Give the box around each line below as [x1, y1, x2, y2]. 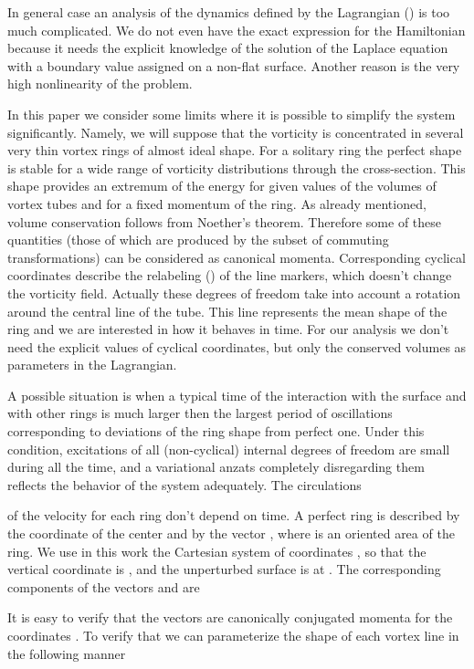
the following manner [7, 643, 126, 663]
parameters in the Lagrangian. [7, 355, 177, 374]
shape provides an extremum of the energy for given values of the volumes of [7, 176, 437, 195]
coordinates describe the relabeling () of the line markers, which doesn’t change [7, 266, 452, 285]
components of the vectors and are [7, 577, 200, 596]
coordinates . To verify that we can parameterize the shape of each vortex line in [7, 626, 459, 644]
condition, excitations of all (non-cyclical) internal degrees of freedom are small [7, 439, 450, 458]
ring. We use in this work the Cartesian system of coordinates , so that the [7, 541, 427, 560]
